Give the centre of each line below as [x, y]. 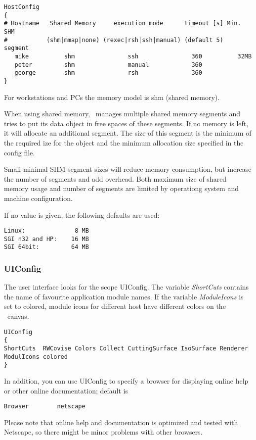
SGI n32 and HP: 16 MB [46, 239]
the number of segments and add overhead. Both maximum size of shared [115, 178]
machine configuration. [38, 198]
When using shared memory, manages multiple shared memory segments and [122, 114]
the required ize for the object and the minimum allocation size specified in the [124, 142]
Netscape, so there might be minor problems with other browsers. [103, 432]
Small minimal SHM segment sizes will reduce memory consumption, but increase [128, 169]
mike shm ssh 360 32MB [133, 56]
